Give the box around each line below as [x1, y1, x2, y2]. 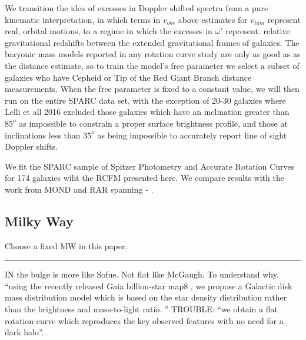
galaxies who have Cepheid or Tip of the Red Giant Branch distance [5, 71, 252, 83]
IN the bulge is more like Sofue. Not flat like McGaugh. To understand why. [5, 268, 279, 280]
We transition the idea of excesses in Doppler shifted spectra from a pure [5, 2, 268, 14]
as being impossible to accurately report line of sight [97, 128, 287, 141]
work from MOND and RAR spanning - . [5, 183, 154, 195]
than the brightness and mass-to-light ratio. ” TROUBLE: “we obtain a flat [5, 303, 278, 315]
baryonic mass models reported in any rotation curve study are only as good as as [5, 48, 301, 60]
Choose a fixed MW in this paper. [5, 239, 128, 252]
